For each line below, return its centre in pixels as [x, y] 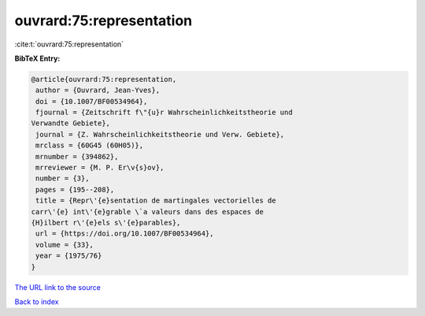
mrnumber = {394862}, [77, 156]
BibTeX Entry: [37, 58]
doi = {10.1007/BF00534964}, [92, 101]
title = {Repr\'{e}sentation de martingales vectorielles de [156, 201]
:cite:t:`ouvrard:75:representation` [69, 44]
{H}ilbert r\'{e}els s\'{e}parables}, [106, 223]
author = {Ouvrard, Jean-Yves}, [98, 90]
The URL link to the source [58, 287]
